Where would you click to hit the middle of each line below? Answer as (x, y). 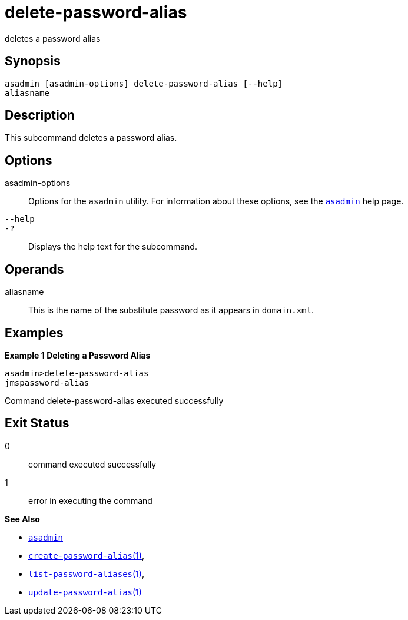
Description (40, 115)
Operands (34, 269)
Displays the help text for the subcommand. (113, 247)
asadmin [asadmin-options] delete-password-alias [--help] (144, 83)
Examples (34, 333)
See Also (22, 519)
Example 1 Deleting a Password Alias (78, 355)
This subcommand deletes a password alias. (91, 138)
